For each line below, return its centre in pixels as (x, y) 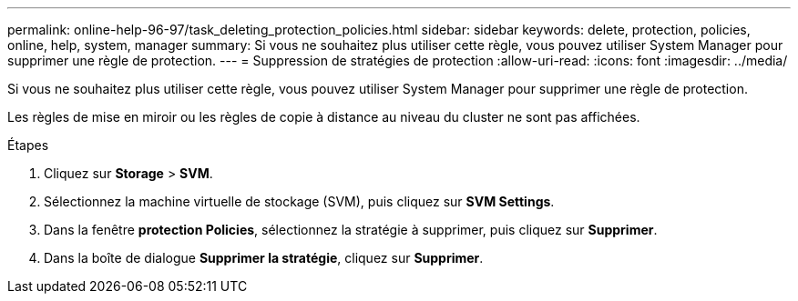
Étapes (28, 145)
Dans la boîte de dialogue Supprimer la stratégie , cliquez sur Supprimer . (264, 258)
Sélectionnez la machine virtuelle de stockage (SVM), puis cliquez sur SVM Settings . (299, 201)
